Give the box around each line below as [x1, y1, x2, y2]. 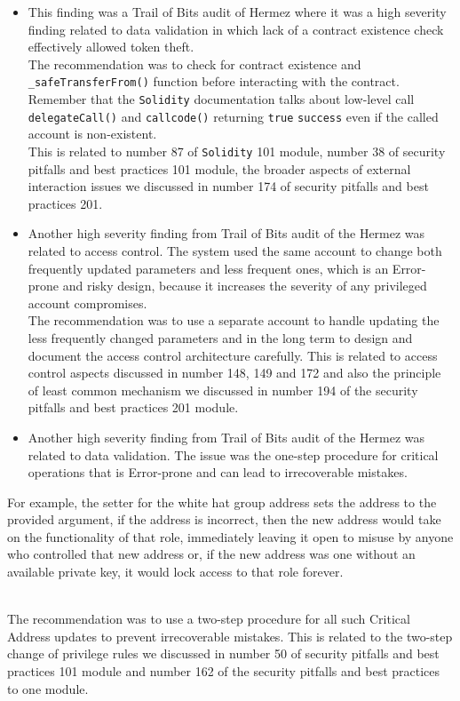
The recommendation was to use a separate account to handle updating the [28, 311, 440, 330]
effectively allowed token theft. [28, 37, 194, 56]
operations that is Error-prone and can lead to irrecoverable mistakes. [28, 463, 408, 482]
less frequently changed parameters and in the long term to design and [28, 328, 413, 347]
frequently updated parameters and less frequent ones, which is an [28, 259, 389, 277]
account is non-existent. [28, 124, 157, 143]
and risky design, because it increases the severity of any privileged [62, 276, 427, 295]
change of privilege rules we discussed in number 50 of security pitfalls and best [7, 644, 440, 663]
